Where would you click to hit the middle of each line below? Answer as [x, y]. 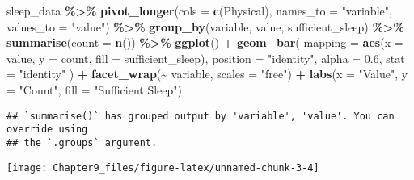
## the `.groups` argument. [82, 142]
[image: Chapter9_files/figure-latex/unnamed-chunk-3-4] [163, 167]
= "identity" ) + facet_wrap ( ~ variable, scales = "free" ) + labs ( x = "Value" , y [207, 74]
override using [47, 130]
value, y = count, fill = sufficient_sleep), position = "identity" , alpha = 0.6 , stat [206, 58]
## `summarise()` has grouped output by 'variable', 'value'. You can [201, 116]
